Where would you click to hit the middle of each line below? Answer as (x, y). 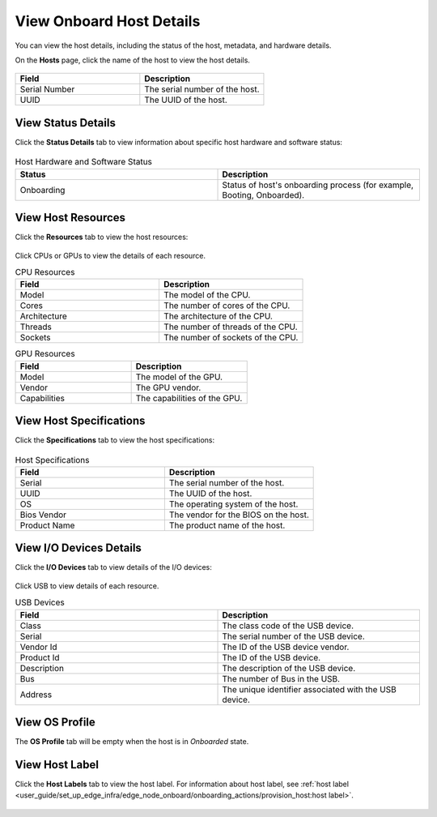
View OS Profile (55, 723)
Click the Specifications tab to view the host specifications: (115, 440)
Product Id (40, 657)
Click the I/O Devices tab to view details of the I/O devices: (113, 567)
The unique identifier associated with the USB (309, 689)
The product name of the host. (227, 525)
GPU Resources (45, 354)
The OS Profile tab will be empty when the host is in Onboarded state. (132, 742)
